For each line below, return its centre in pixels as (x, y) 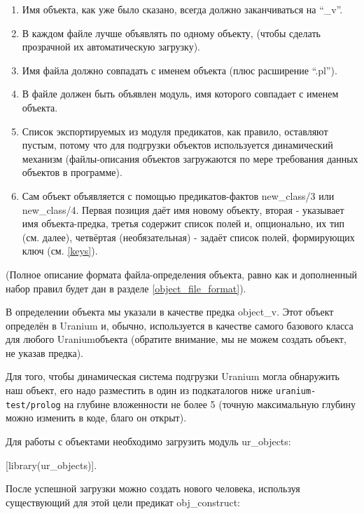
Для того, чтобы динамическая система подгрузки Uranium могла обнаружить (173, 376)
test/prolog (33, 405)
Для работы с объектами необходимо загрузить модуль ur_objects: (148, 441)
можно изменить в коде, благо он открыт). (96, 418)
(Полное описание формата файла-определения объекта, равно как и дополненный (182, 274)
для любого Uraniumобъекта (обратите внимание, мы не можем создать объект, (176, 339)
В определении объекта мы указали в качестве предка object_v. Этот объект (170, 312)
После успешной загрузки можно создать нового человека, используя (153, 488)
